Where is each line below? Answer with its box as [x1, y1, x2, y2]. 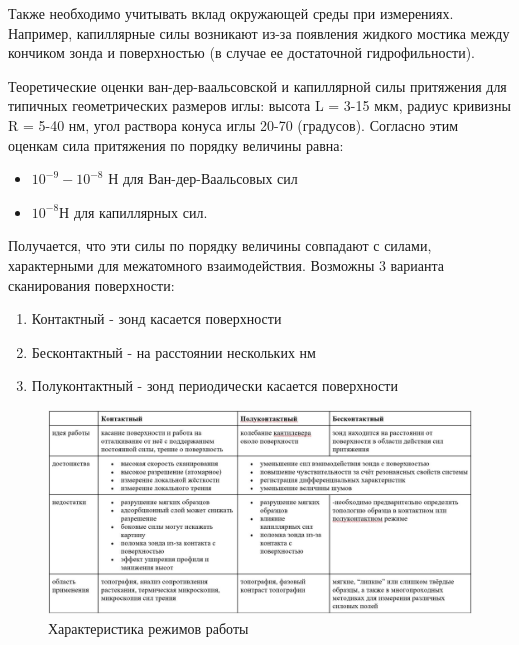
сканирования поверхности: [8, 274, 175, 295]
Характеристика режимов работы [48, 618, 249, 639]
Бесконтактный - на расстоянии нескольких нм [31, 341, 316, 362]
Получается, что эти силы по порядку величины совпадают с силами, [8, 235, 432, 256]
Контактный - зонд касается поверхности [31, 308, 282, 329]
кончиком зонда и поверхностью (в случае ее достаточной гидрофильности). [8, 42, 475, 63]
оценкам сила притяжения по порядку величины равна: [8, 134, 344, 155]
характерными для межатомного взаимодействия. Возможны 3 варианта [8, 254, 444, 275]
